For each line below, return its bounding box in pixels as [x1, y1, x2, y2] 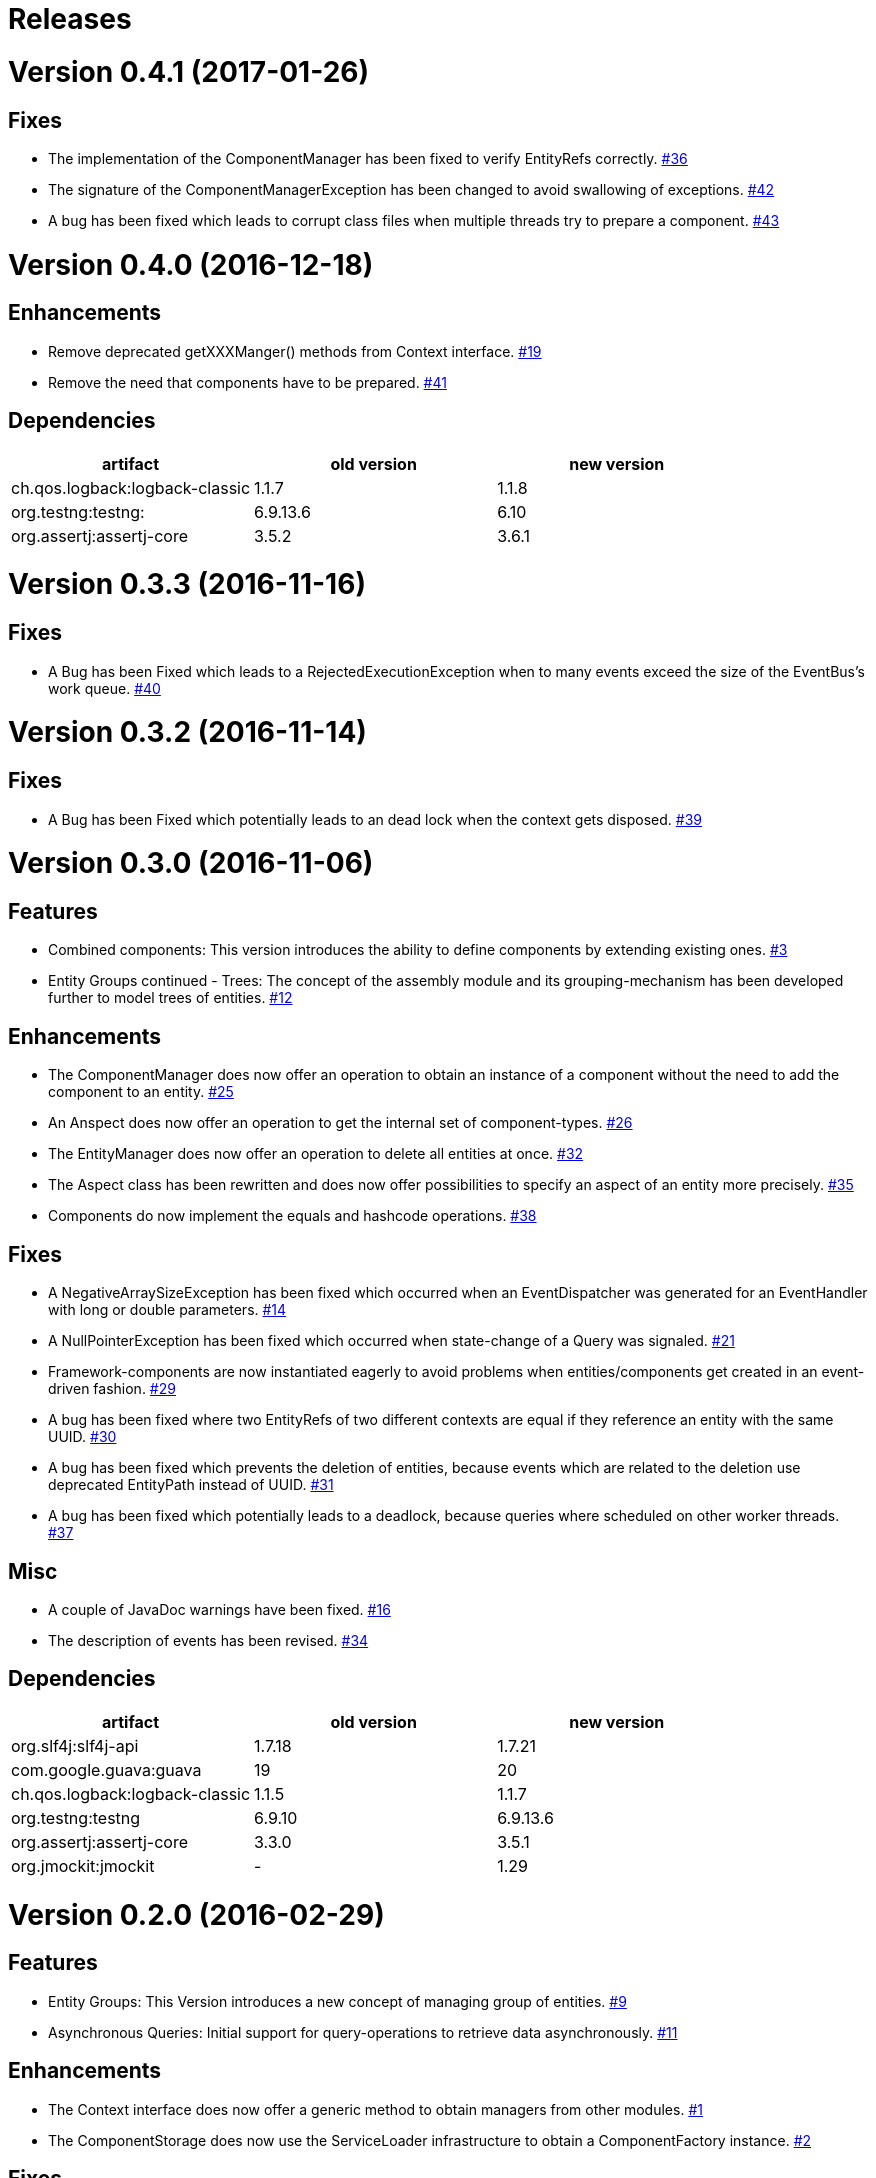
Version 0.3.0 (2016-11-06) [8, 846, 374, 881]
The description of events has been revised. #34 [48, 1631, 369, 1649]
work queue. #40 [48, 679, 161, 697]
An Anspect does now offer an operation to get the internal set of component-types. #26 [48, 1114, 633, 1132]
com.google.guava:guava [11, 1759, 202, 1780]
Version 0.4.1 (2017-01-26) [8, 54, 370, 89]
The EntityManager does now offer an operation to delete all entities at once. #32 [48, 1145, 584, 1163]
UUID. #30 [48, 1428, 117, 1446]
